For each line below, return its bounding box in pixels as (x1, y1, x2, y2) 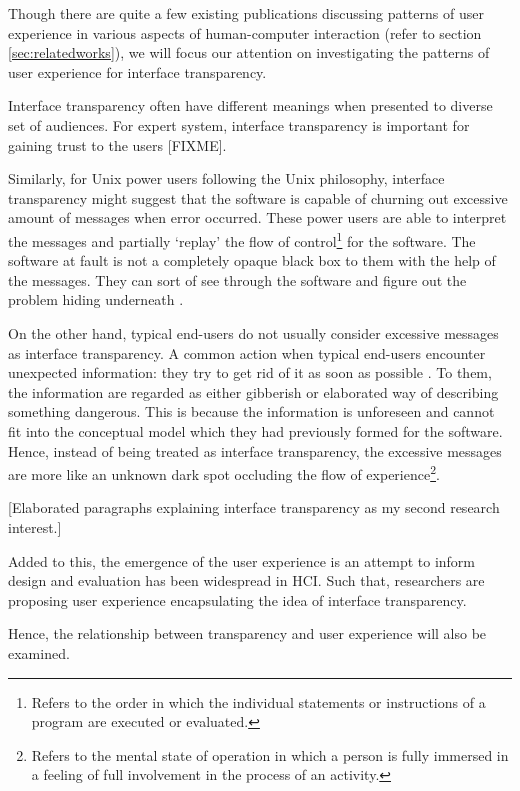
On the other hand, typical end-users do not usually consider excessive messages (8, 322, 499, 343)
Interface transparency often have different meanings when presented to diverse (8, 95, 493, 116)
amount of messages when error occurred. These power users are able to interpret (8, 207, 507, 228)
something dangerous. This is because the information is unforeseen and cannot (8, 401, 495, 422)
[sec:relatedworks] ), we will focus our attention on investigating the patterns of (8, 42, 490, 63)
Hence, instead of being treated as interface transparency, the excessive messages (8, 440, 502, 461)
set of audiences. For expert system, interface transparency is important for (8, 114, 470, 135)
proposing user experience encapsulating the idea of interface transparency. (8, 589, 467, 610)
